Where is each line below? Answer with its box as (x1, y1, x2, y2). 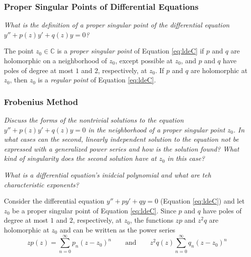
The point (4, 46, 34, 56)
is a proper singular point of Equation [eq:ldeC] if (57, 46, 204, 56)
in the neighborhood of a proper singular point (88, 124, 225, 134)
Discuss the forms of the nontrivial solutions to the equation (4, 115, 184, 125)
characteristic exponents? (4, 179, 79, 189)
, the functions (130, 215, 174, 225)
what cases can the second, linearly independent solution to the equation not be (4, 134, 239, 144)
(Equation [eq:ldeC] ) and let (160, 196, 245, 206)
